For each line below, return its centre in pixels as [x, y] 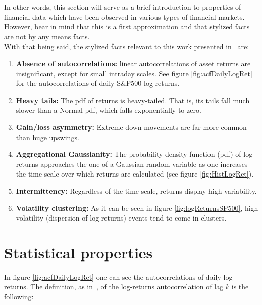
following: [19, 296]
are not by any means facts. [47, 36]
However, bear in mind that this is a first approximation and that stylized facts [127, 27]
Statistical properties [78, 252]
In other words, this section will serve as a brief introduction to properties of [123, 7]
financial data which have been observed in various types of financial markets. [124, 16]
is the [240, 287]
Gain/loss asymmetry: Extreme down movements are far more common [131, 127]
